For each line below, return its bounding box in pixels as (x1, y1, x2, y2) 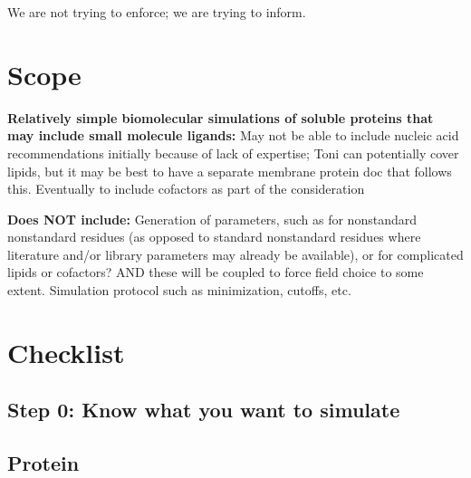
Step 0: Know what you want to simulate (7, 396, 400, 424)
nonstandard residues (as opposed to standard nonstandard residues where (7, 227, 421, 246)
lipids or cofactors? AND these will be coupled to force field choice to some (7, 263, 424, 282)
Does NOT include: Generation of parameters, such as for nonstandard (7, 209, 417, 228)
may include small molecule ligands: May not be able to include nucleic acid (7, 126, 459, 145)
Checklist (7, 333, 125, 370)
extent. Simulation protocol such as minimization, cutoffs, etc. (7, 281, 351, 300)
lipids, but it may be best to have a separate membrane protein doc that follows (7, 161, 452, 180)
